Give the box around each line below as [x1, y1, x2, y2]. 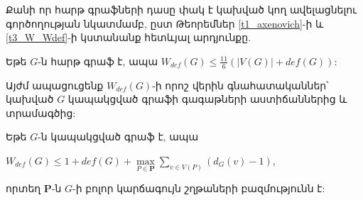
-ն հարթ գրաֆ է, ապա [38, 53, 158, 68]
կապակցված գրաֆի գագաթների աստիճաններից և [67, 91, 347, 106]
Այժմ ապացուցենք [6, 77, 104, 92]
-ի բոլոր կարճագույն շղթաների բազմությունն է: [72, 181, 325, 196]
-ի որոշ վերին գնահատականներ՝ [152, 77, 329, 92]
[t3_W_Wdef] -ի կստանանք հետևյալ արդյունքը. [6, 30, 251, 45]
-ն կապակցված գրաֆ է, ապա [38, 129, 199, 144]
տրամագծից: [6, 105, 76, 120]
